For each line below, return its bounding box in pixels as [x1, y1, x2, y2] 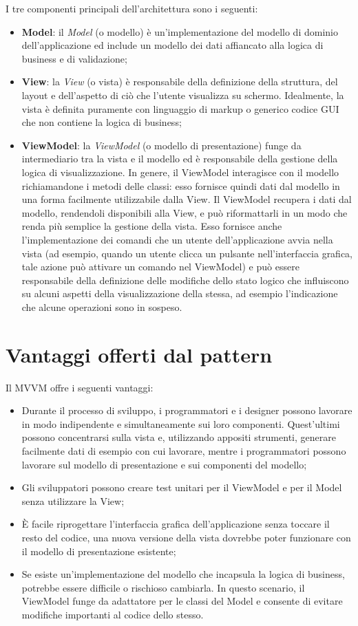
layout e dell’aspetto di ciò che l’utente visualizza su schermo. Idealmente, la [21, 87, 344, 102]
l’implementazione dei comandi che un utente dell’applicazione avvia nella [21, 232, 333, 246]
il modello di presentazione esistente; [21, 543, 176, 558]
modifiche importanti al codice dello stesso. [21, 607, 204, 621]
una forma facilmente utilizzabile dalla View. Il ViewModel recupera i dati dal [21, 192, 352, 206]
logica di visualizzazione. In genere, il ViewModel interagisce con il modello [21, 164, 339, 179]
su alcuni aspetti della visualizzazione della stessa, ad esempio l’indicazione [21, 286, 338, 301]
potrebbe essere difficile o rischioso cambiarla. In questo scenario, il [21, 580, 305, 594]
